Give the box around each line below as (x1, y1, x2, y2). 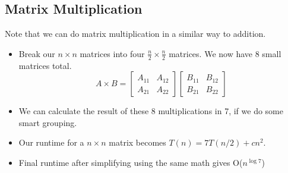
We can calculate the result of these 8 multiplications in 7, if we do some (18, 105, 283, 117)
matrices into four (80, 47, 145, 59)
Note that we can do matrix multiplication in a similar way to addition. (5, 27, 266, 40)
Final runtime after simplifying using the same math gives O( (18, 156, 243, 168)
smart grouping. (18, 116, 77, 128)
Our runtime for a (18, 136, 84, 149)
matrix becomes (109, 136, 166, 149)
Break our (18, 47, 55, 59)
